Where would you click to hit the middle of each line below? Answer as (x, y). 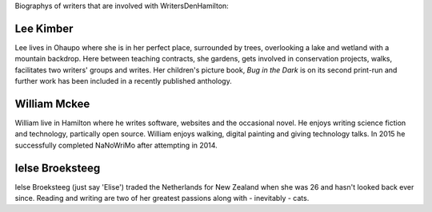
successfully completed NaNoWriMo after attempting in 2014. (116, 145)
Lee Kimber (44, 28)
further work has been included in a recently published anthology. (123, 81)
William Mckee (52, 104)
